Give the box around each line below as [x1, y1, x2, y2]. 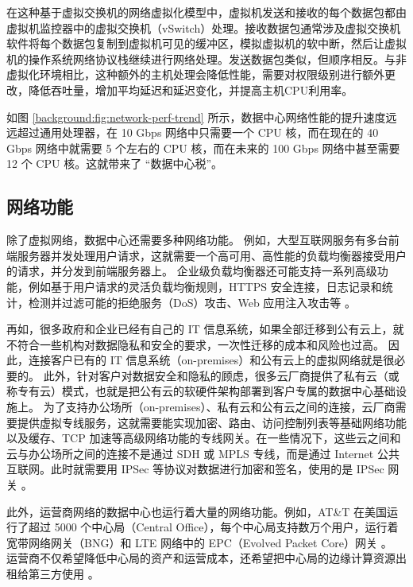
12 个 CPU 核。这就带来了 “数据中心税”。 [6, 155, 223, 172]
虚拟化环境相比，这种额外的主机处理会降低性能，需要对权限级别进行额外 [6, 66, 384, 83]
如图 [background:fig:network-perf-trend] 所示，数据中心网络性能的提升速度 [6, 108, 386, 125]
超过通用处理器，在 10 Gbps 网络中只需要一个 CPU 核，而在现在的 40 [17, 124, 379, 141]
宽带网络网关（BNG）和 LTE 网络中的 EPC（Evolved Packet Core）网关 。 [6, 534, 392, 550]
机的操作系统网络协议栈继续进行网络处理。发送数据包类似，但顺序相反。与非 [6, 50, 407, 67]
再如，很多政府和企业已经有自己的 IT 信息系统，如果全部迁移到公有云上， [6, 321, 393, 337]
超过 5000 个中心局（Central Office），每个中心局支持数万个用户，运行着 [28, 519, 399, 535]
